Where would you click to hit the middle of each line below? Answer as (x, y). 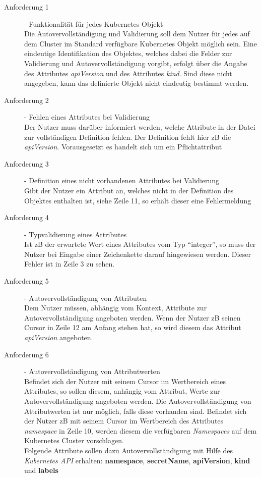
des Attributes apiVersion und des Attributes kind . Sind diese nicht (128, 73)
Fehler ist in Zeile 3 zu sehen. (70, 264)
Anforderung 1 (26, 7)
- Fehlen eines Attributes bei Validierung (87, 117)
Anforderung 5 (26, 281)
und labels (41, 470)
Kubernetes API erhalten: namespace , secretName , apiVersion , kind (137, 460)
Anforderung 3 (26, 163)
